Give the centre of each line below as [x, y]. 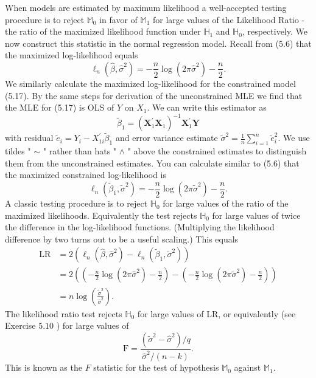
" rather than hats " [80, 151]
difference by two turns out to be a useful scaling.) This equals [122, 239]
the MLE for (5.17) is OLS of [60, 107]
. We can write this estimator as [207, 107]
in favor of [118, 19]
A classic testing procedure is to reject [76, 203]
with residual [29, 138]
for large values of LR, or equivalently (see [216, 313]
